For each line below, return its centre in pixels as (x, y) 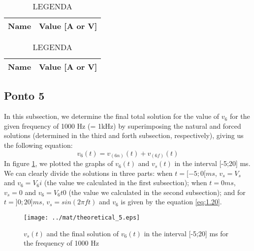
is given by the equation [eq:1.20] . (171, 202)
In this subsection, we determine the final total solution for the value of (112, 116)
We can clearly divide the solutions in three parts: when (88, 173)
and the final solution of (83, 233)
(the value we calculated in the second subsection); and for (157, 192)
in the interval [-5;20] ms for (186, 233)
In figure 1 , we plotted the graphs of (59, 163)
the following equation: (38, 145)
